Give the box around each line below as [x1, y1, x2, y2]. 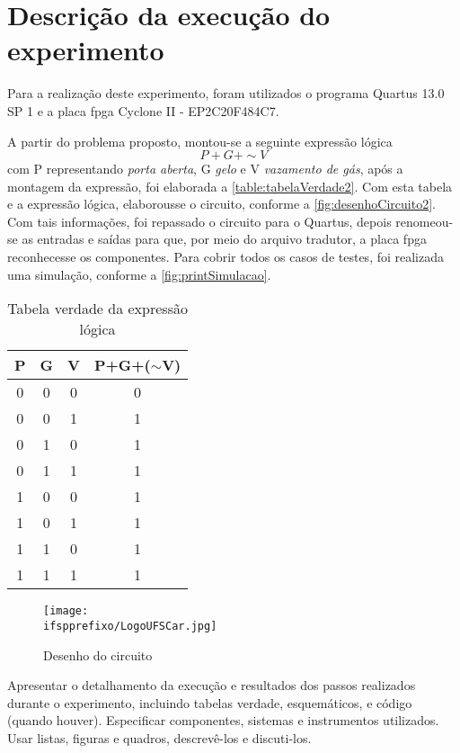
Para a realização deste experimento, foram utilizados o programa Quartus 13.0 [7, 84, 445, 103]
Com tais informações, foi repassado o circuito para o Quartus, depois [7, 211, 392, 230]
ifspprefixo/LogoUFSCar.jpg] [43, 619, 217, 632]
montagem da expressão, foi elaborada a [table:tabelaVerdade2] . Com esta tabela [7, 176, 453, 195]
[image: [43, 605, 89, 618]
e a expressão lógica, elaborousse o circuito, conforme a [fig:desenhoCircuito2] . [7, 194, 436, 213]
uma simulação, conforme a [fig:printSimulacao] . [7, 264, 271, 283]
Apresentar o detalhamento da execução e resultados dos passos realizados [7, 676, 416, 695]
